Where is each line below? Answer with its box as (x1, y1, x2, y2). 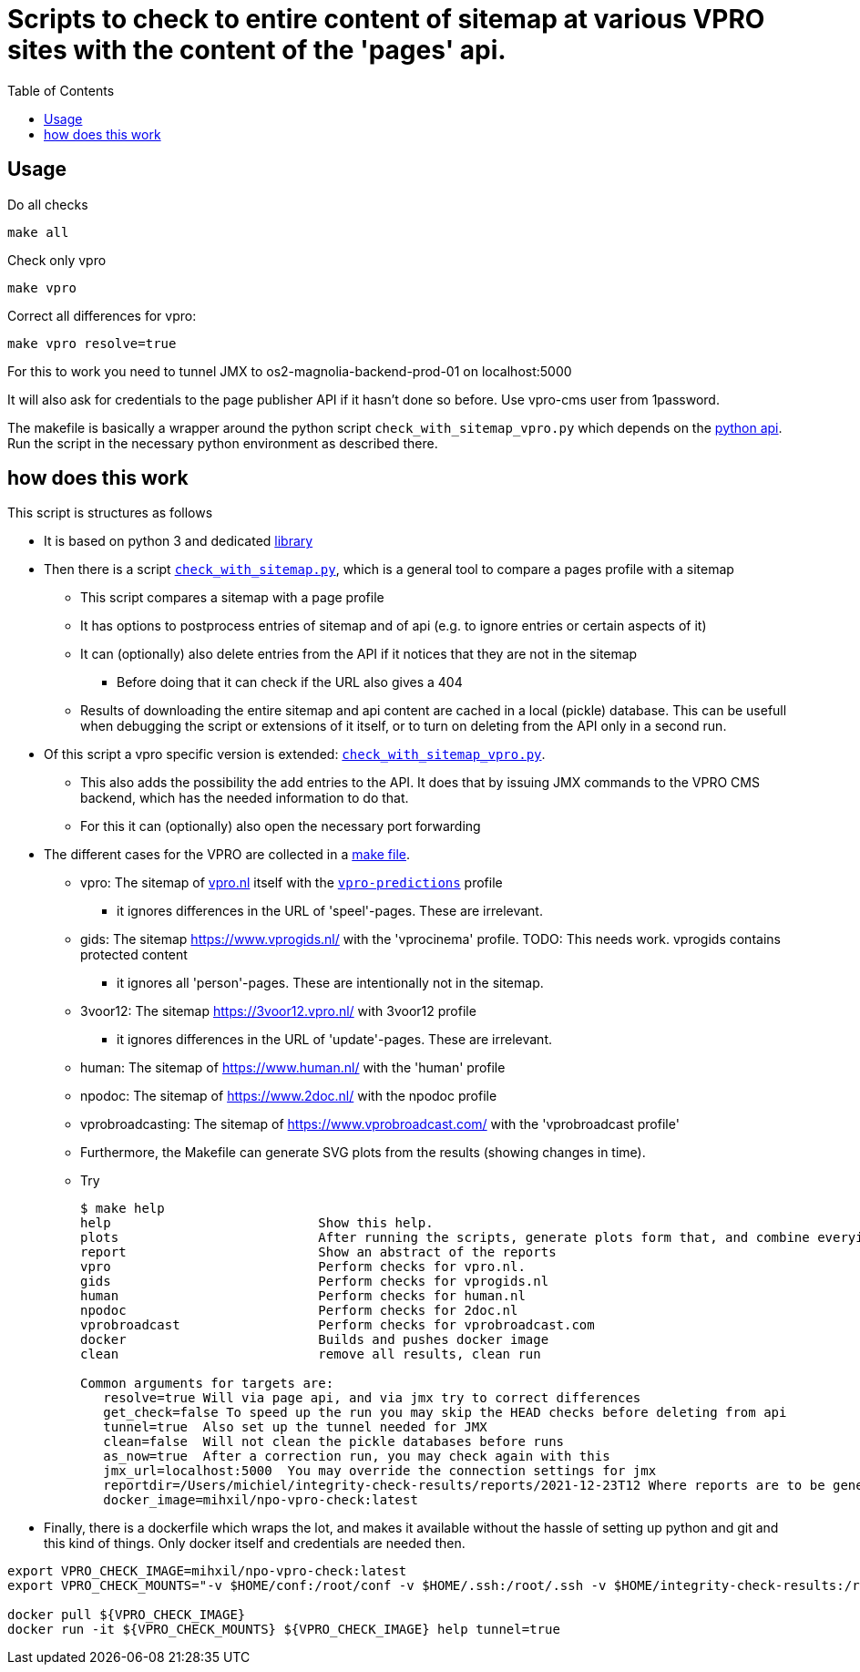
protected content (80, 947, 188, 963)
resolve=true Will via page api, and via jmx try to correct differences (103, 1390, 641, 1406)
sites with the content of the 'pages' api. (7, 35, 507, 66)
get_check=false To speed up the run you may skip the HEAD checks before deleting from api (103, 1405, 787, 1421)
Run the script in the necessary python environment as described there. (7, 435, 438, 451)
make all (7, 224, 69, 240)
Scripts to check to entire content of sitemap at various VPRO (7, 4, 765, 35)
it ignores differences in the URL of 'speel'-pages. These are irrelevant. (117, 903, 543, 919)
